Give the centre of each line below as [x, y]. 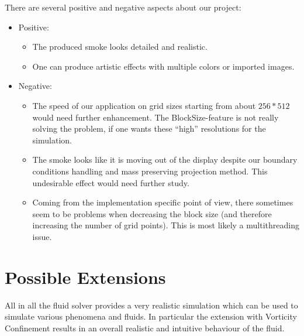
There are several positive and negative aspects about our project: [123, 7]
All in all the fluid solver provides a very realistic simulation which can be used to [151, 305]
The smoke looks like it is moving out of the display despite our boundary [165, 160]
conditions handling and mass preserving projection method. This [150, 171]
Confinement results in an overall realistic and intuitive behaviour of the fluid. [145, 328]
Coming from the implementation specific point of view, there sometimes [163, 202]
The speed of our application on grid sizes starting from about [144, 105]
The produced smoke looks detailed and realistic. [120, 47]
